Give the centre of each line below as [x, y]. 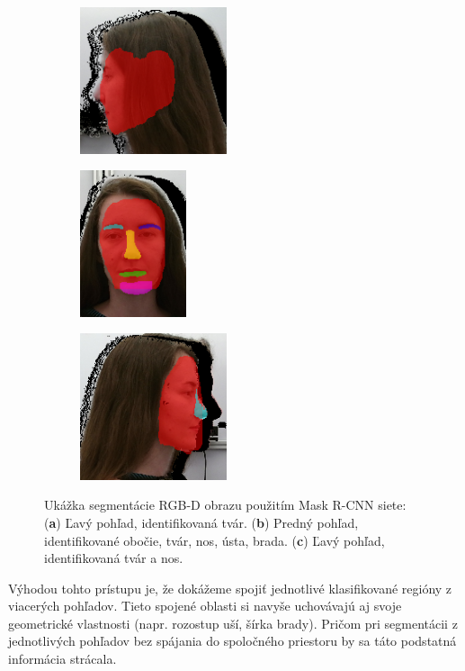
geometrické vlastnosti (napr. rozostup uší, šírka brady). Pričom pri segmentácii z [233, 623]
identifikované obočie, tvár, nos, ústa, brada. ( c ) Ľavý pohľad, [215, 540]
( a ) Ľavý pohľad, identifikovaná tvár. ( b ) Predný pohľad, [201, 522]
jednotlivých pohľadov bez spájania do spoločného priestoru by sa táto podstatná [232, 641]
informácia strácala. [63, 659]
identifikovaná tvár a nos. [114, 558]
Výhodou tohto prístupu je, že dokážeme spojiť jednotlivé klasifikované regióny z [230, 588]
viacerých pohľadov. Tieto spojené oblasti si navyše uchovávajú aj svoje [205, 606]
